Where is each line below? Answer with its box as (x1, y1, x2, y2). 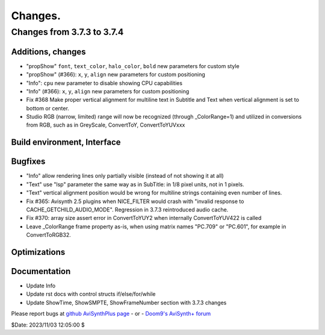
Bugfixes (11, 157, 46, 167)
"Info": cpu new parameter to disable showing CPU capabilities (26, 79, 183, 87)
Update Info (26, 282, 56, 289)
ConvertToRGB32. (26, 231, 72, 239)
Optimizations (11, 247, 66, 257)
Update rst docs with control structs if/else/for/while (26, 290, 156, 298)
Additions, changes (11, 46, 87, 57)
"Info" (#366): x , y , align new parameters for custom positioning (26, 87, 190, 95)
